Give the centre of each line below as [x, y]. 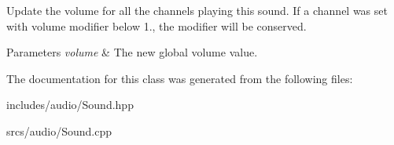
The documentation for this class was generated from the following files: [180, 78]
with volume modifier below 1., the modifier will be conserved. [156, 25]
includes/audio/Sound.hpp [70, 105]
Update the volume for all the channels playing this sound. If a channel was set [197, 10]
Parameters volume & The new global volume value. [132, 52]
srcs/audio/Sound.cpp [59, 130]
